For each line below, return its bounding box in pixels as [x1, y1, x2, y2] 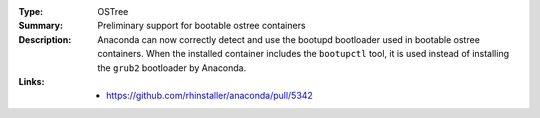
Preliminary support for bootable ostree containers [97, 20, 306, 32]
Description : [18, 33, 72, 45]
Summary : [18, 20, 64, 32]
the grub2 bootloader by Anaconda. [97, 61, 247, 74]
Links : [18, 75, 45, 87]
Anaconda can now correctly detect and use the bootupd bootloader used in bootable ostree [97, 33, 480, 45]
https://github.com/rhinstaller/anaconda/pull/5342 [106, 90, 314, 102]
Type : [18, 6, 44, 17]
